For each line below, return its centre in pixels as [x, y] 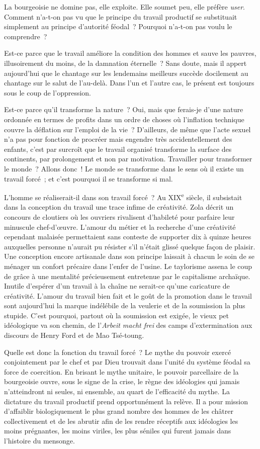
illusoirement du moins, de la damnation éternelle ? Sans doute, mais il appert [125, 63]
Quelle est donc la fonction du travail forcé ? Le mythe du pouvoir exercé [118, 352]
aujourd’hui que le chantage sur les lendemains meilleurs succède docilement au [126, 73]
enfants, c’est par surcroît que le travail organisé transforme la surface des [118, 149]
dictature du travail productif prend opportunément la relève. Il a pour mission [126, 401]
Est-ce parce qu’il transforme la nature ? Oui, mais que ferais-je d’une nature [124, 109]
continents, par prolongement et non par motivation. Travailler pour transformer [128, 159]
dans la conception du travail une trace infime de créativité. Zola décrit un [119, 207]
